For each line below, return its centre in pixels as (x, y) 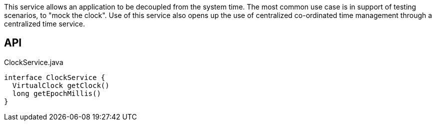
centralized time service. (44, 24)
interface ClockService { (55, 77)
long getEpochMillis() (56, 93)
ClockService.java (34, 62)
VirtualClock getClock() (61, 85)
